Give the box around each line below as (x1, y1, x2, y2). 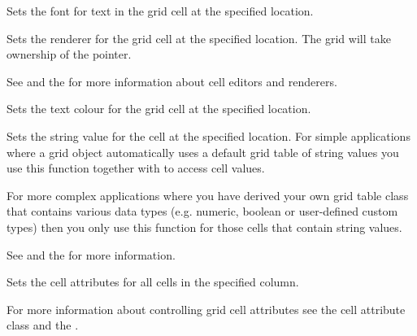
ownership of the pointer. (7, 46, 132, 63)
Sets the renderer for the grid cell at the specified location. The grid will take (7, 29, 391, 46)
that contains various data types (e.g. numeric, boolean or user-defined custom (7, 203, 398, 220)
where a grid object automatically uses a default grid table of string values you (7, 143, 399, 160)
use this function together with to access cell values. (7, 159, 265, 177)
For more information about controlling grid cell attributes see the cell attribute (7, 300, 406, 317)
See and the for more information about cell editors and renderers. (7, 72, 337, 89)
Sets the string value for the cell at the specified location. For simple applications (7, 127, 410, 144)
